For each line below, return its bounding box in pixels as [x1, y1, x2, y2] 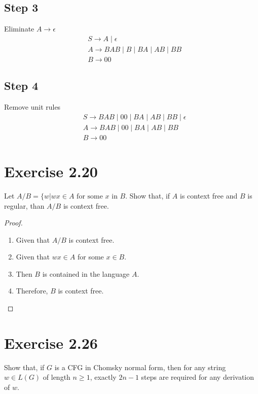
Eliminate [4, 23, 34, 34]
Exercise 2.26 [4, 332, 98, 353]
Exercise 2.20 [4, 160, 98, 181]
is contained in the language [42, 268, 130, 279]
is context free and [179, 190, 238, 201]
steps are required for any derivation [141, 372, 254, 382]
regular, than [4, 200, 45, 211]
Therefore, [16, 285, 48, 296]
